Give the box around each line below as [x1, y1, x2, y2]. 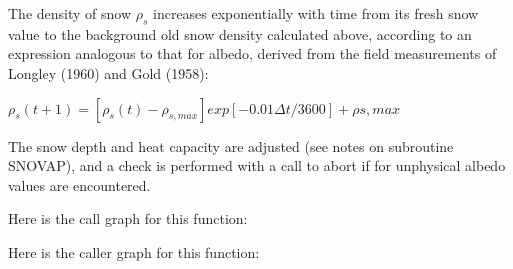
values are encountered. [8, 174, 151, 195]
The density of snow [8, 3, 132, 23]
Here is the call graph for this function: [8, 208, 248, 229]
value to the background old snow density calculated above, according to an [8, 23, 472, 44]
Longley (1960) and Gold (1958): [8, 62, 209, 83]
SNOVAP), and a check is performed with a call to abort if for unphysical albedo [8, 155, 506, 176]
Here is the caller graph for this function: [8, 241, 260, 262]
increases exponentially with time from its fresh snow [153, 3, 479, 23]
